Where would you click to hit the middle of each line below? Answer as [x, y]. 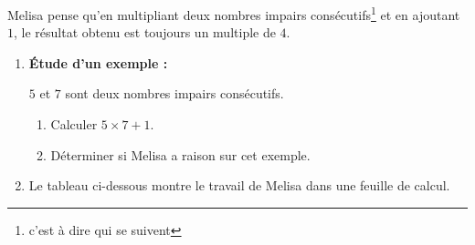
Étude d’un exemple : [98, 62]
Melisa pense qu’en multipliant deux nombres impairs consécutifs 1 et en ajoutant [234, 13]
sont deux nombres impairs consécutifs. [174, 93]
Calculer [74, 124]
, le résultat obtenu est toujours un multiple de [145, 32]
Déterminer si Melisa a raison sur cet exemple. [180, 154]
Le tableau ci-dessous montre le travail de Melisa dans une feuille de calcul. [239, 185]
